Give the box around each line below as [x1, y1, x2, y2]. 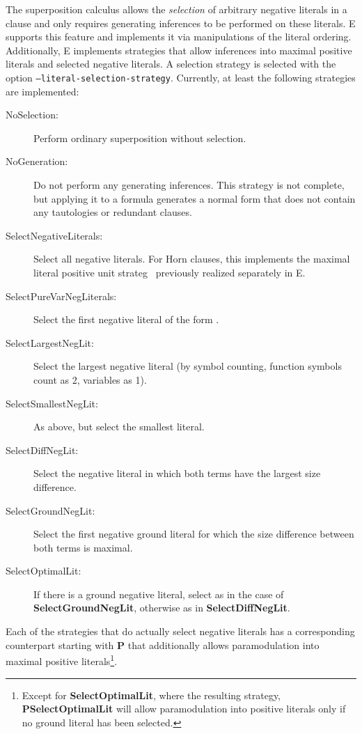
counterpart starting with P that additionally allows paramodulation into [6, 637, 320, 652]
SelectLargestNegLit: [6, 335, 94, 350]
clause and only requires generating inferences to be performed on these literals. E [6, 15, 356, 30]
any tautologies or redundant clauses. [33, 205, 192, 219]
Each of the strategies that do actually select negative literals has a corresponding [6, 624, 355, 639]
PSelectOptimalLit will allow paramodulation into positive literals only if [22, 701, 346, 716]
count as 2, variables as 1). [33, 372, 147, 386]
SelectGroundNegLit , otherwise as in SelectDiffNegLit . [33, 600, 290, 615]
